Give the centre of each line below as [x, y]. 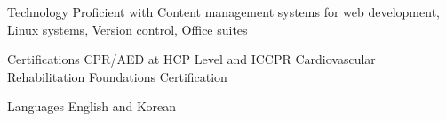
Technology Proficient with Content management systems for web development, [223, 12]
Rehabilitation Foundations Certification [117, 76]
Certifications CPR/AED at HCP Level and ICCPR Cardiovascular [191, 59]
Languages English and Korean [92, 106]
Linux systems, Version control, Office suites [127, 29]
